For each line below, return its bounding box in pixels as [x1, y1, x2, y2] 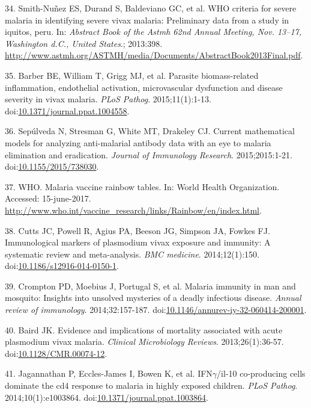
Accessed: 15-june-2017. [5, 192, 91, 205]
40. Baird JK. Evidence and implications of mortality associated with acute [5, 323, 283, 336]
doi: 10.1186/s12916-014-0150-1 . [5, 259, 119, 272]
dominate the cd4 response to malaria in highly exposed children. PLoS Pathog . [5, 379, 298, 392]
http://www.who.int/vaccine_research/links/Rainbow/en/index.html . [5, 203, 262, 216]
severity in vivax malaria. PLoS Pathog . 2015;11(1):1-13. [5, 93, 211, 105]
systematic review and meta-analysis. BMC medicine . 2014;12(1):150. [5, 247, 259, 260]
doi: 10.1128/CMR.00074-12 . [5, 347, 107, 359]
